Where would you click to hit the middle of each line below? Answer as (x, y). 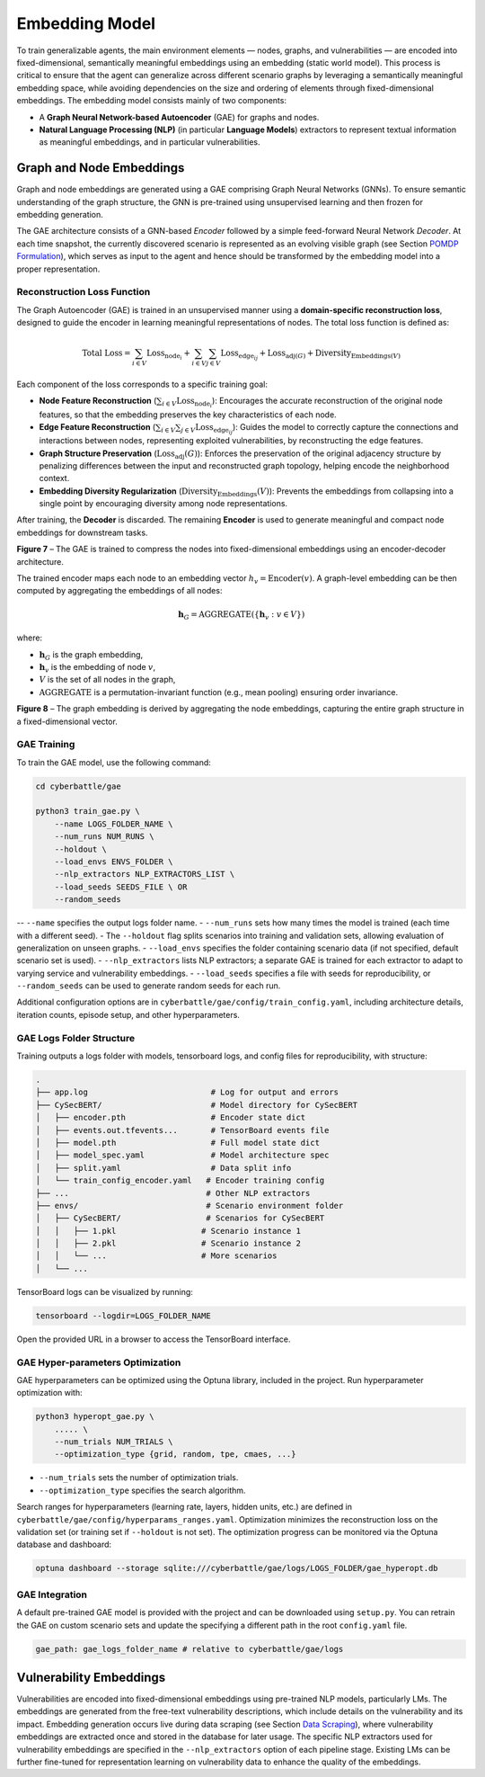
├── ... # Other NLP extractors (173, 1193)
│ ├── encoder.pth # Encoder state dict (171, 1118)
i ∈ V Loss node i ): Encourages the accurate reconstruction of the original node (303, 402)
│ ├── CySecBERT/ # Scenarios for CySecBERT (180, 1218)
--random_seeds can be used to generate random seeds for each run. (149, 986)
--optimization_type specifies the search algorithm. (142, 1490)
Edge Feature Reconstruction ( (97, 426)
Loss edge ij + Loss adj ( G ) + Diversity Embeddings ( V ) (311, 355)
